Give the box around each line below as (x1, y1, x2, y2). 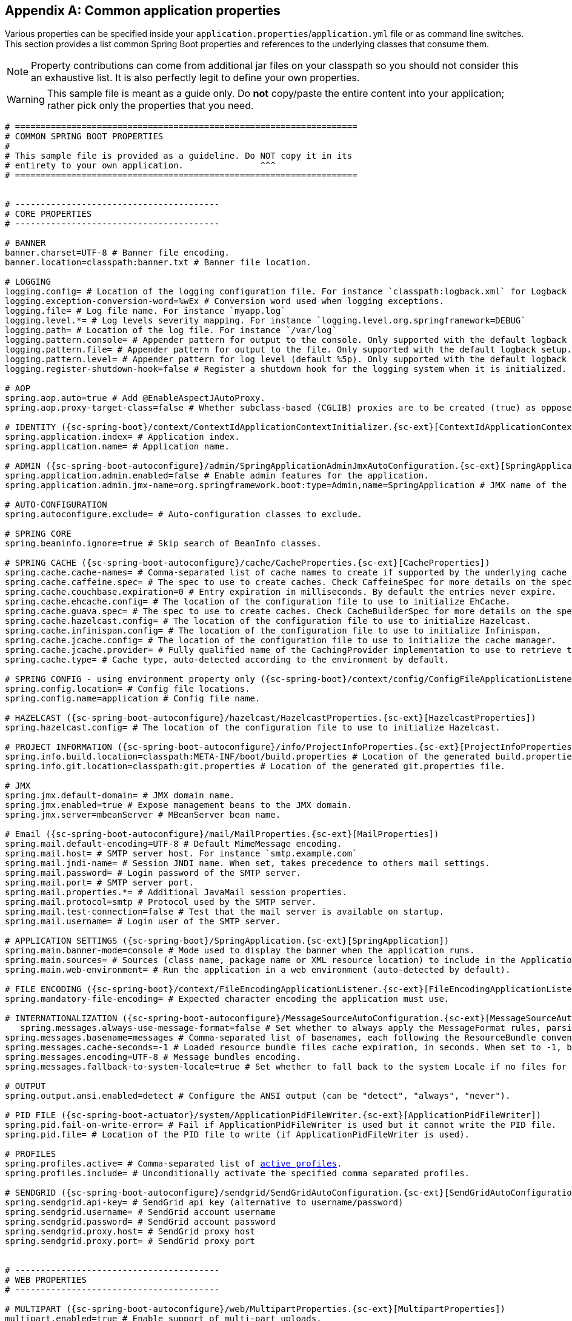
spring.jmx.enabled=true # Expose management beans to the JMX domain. (5, 800, 353, 810)
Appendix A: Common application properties (5, 3, 281, 18)
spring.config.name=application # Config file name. (5, 694, 261, 704)
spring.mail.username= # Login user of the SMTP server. (5, 916, 281, 927)
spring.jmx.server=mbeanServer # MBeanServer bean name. (5, 810, 281, 820)
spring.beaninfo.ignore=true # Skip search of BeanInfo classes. (5, 538, 322, 549)
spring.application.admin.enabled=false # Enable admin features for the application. (5, 471, 429, 481)
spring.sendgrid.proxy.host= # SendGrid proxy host (5, 1227, 256, 1237)
